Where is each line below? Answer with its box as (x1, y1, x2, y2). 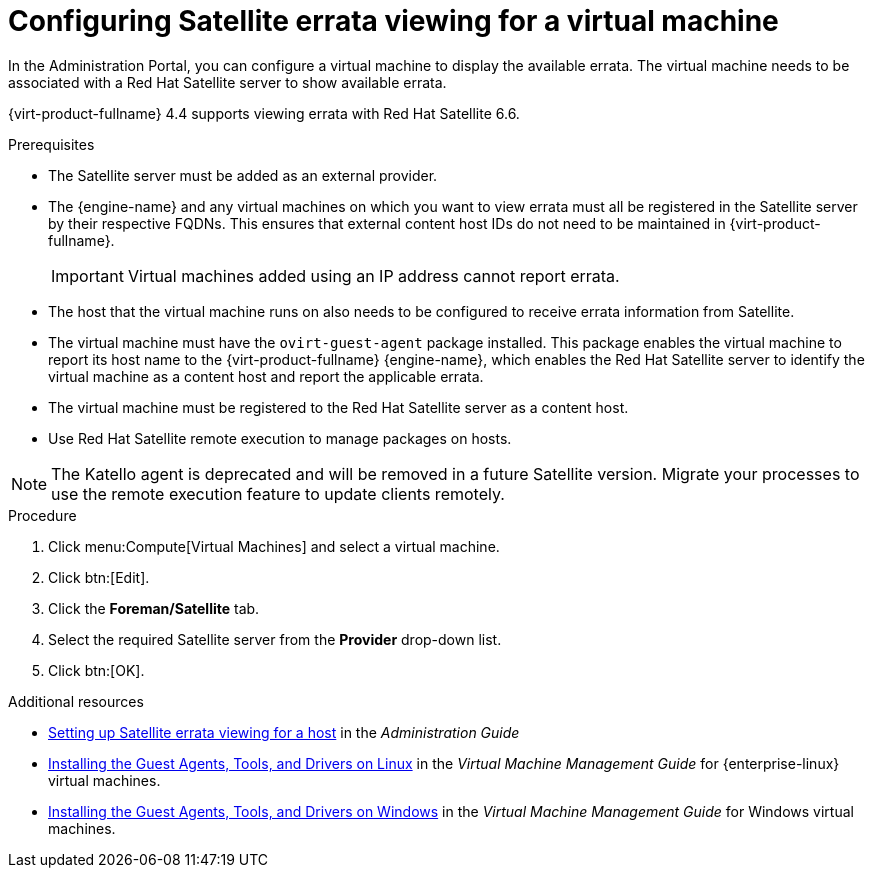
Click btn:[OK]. (48, 661, 145, 679)
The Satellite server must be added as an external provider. (48, 166, 438, 184)
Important (51, 265, 124, 286)
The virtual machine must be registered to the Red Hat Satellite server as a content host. (48, 398, 629, 416)
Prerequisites (8, 135, 95, 153)
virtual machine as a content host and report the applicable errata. (48, 367, 484, 385)
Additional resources (8, 692, 144, 710)
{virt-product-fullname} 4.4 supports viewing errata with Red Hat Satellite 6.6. (8, 104, 520, 122)
